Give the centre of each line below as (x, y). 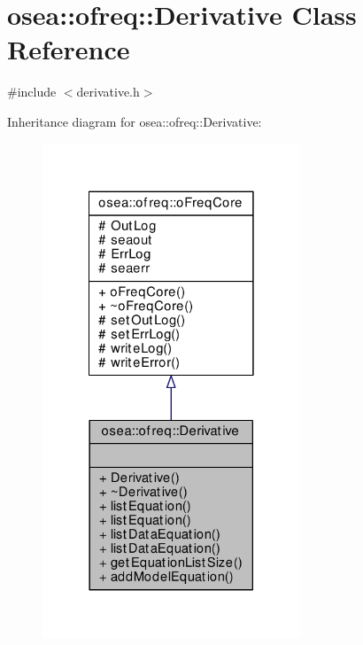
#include (32, 92)
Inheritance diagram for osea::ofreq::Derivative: (135, 121)
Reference (69, 49)
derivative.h (108, 92)
